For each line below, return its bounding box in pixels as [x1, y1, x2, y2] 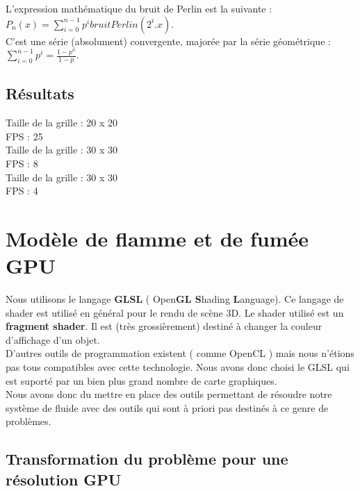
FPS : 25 [6, 128, 43, 143]
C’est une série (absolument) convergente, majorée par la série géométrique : [6, 33, 331, 48]
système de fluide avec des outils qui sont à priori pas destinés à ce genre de [6, 400, 329, 415]
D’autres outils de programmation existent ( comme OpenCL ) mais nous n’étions [6, 346, 354, 360]
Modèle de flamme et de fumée [6, 224, 309, 252]
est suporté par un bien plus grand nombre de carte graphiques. [6, 373, 277, 388]
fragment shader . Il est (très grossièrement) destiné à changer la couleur [6, 319, 322, 333]
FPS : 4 [6, 183, 38, 198]
